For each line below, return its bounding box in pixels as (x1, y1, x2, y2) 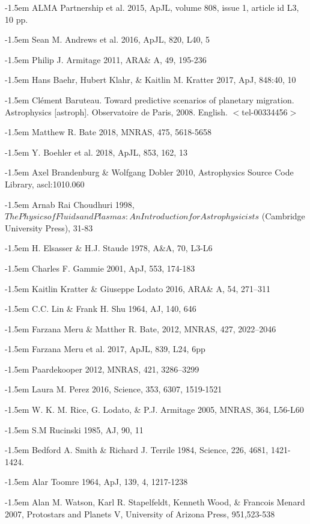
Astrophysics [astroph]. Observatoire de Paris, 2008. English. (5, 105, 228, 118)
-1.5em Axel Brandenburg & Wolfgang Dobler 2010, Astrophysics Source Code (5, 166, 294, 178)
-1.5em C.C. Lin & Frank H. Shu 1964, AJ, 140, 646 (5, 302, 196, 315)
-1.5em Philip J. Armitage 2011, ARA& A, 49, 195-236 (5, 53, 207, 65)
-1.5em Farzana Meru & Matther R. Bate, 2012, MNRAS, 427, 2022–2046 (5, 322, 276, 335)
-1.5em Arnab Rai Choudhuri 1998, (5, 198, 135, 210)
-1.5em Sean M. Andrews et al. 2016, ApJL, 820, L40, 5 (5, 33, 210, 46)
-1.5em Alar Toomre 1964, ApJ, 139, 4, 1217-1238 (5, 475, 188, 488)
